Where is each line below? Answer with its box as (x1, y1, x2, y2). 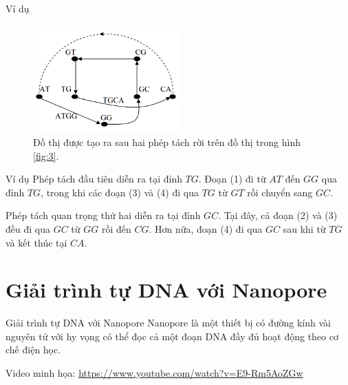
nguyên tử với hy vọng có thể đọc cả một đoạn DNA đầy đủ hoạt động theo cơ (6, 329, 338, 343)
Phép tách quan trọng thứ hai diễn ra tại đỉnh (6, 208, 201, 222)
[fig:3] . (33, 148, 59, 163)
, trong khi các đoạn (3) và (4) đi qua (41, 185, 199, 199)
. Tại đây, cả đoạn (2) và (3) (218, 208, 338, 222)
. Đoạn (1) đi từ (198, 171, 266, 186)
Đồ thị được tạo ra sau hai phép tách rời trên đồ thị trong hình (33, 134, 301, 149)
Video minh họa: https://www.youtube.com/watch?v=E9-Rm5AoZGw (6, 366, 303, 380)
